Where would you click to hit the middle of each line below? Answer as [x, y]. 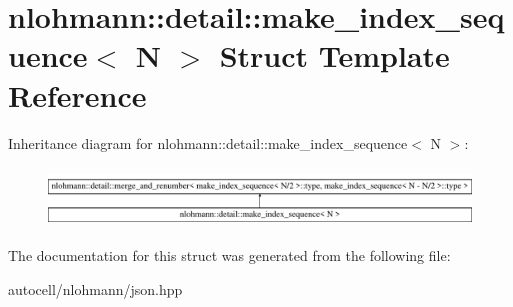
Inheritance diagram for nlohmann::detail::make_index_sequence [208, 142]
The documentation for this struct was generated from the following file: [229, 255]
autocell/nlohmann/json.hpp [95, 288]
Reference [77, 94]
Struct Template [334, 55]
